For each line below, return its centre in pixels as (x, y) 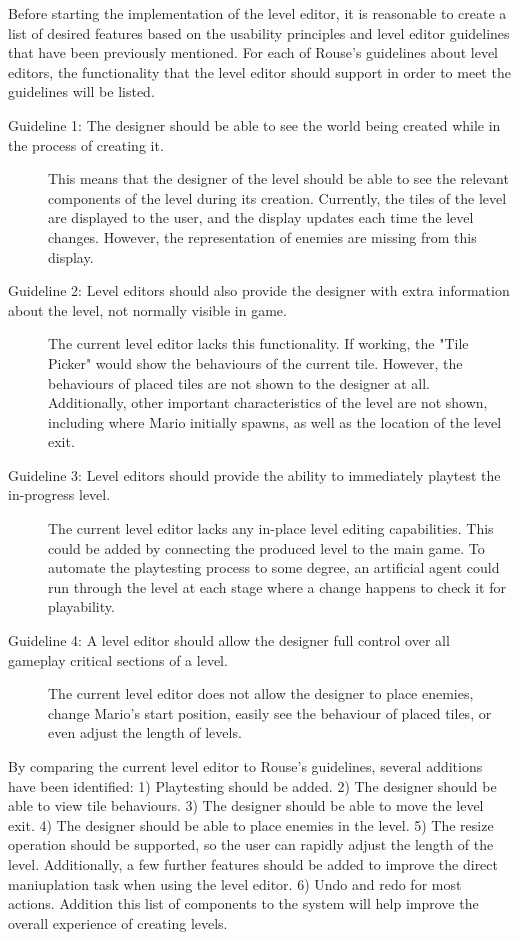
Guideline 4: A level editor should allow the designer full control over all (229, 640)
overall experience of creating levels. (118, 922)
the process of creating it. (86, 144)
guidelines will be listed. (81, 91)
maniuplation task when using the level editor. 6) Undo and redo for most (235, 883)
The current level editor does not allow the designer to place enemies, (261, 693)
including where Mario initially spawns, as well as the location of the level (275, 421)
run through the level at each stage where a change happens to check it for (277, 586)
